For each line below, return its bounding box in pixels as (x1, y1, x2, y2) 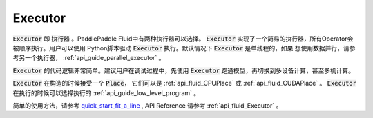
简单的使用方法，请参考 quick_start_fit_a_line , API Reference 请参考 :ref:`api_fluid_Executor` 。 (12, 101, 283, 110)
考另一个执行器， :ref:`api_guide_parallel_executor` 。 (12, 54, 165, 62)
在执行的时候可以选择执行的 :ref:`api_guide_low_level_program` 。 (12, 88, 200, 97)
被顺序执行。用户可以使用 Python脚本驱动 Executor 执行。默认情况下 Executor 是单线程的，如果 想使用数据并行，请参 (12, 43, 356, 52)
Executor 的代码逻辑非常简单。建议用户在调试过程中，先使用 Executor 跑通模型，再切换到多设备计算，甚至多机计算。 (12, 66, 355, 75)
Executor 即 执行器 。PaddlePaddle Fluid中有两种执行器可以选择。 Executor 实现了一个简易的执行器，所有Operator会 (12, 35, 354, 43)
